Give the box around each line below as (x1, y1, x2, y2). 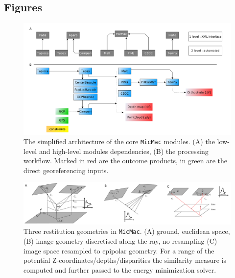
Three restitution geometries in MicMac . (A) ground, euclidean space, (23, 226, 230, 236)
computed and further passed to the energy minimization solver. (23, 264, 216, 275)
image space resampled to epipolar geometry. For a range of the (23, 245, 214, 255)
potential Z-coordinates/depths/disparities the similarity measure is (23, 255, 227, 265)
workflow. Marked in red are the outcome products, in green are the (23, 155, 228, 166)
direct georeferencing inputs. (23, 165, 109, 175)
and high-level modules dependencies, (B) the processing (39, 146, 209, 156)
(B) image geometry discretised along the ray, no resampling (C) (23, 235, 217, 246)
